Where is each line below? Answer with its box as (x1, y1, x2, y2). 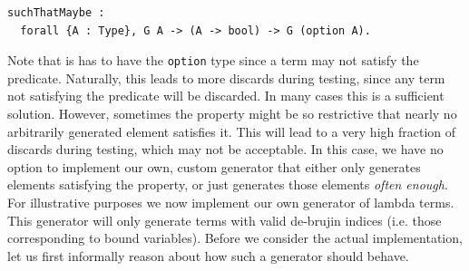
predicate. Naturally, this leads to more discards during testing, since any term (7, 68, 445, 87)
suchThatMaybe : (7, 6, 105, 19)
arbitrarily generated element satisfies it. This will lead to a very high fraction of (7, 121, 456, 140)
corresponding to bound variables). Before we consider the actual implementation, (7, 228, 463, 247)
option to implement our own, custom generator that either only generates (7, 157, 421, 176)
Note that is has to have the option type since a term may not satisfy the (7, 51, 419, 70)
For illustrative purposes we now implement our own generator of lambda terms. (7, 193, 454, 211)
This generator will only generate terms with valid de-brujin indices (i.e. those (7, 210, 442, 229)
